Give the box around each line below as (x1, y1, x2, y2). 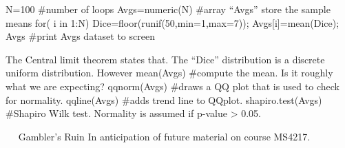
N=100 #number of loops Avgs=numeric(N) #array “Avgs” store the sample (6, 2, 331, 16)
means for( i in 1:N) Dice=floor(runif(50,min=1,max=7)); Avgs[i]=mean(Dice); (6, 15, 339, 30)
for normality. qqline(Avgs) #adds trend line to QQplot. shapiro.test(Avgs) (6, 92, 322, 107)
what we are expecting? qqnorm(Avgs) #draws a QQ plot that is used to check (6, 78, 339, 93)
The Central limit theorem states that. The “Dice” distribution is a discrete (6, 52, 325, 66)
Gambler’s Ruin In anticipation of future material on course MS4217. (18, 129, 311, 143)
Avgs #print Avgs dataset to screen (6, 29, 155, 43)
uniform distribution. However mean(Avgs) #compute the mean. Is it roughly (6, 65, 333, 80)
